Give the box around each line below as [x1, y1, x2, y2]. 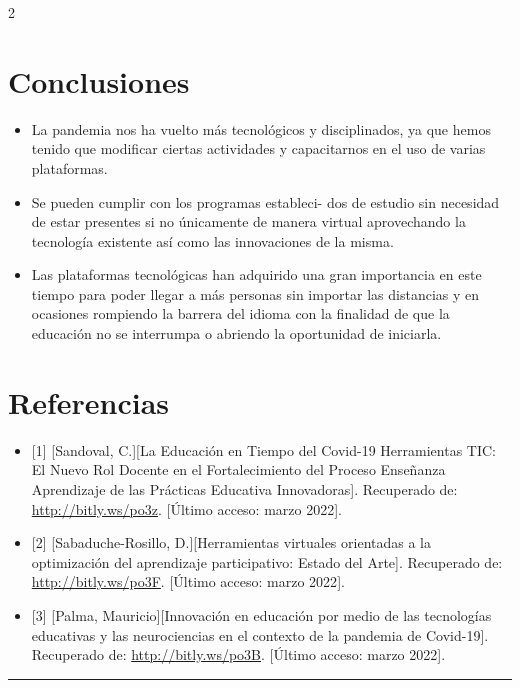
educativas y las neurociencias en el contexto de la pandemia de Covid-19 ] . [31, 624, 489, 645]
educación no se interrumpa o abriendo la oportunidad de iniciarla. [31, 323, 442, 344]
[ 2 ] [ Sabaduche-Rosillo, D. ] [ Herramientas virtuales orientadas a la [31, 532, 431, 553]
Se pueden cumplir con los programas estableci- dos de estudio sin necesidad [31, 191, 500, 212]
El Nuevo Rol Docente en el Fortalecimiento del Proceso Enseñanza [31, 459, 446, 480]
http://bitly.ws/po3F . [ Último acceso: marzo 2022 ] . [31, 571, 345, 592]
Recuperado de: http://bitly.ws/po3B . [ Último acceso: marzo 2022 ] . [31, 644, 446, 665]
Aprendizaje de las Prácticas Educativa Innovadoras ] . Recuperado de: [31, 478, 458, 499]
